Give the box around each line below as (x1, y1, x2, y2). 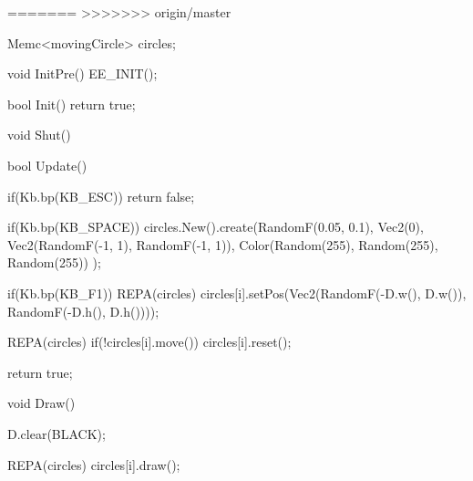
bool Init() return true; (7, 94, 136, 113)
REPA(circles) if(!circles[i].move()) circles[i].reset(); (7, 332, 292, 351)
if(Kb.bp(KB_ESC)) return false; (7, 186, 195, 205)
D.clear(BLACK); (7, 423, 106, 443)
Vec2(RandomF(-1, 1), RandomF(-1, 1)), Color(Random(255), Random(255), (7, 235, 438, 254)
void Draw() (7, 393, 76, 413)
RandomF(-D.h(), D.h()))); (7, 301, 159, 320)
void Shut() (7, 125, 71, 144)
